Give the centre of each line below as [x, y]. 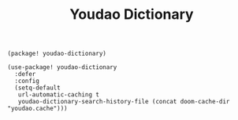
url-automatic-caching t [59, 95]
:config [27, 81]
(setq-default [37, 88]
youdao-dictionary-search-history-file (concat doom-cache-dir [124, 102]
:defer [25, 75]
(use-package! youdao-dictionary [62, 67]
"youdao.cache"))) [37, 109]
